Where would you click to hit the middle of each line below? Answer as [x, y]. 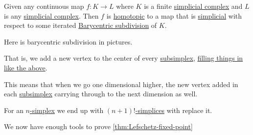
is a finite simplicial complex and [193, 6]
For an [14, 110]
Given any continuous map [44, 6]
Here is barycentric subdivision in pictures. [68, 41]
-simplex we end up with [67, 110]
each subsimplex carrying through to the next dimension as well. [101, 94]
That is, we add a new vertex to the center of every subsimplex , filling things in [124, 58]
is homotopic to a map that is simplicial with [174, 15]
